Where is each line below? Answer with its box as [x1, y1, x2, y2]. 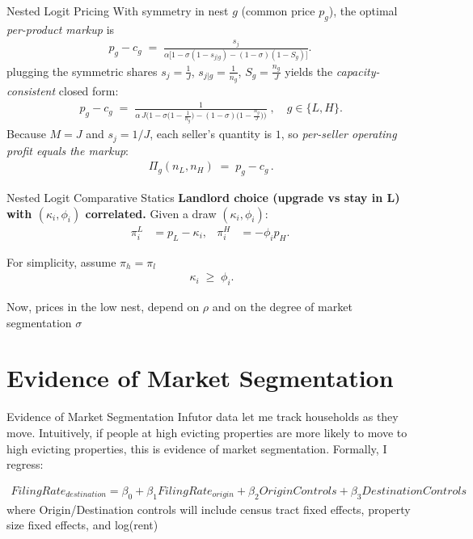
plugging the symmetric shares [6, 62, 158, 79]
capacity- [336, 62, 380, 79]
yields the [285, 62, 333, 79]
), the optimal [328, 2, 398, 19]
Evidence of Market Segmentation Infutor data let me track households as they [6, 408, 399, 425]
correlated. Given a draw [85, 204, 217, 221]
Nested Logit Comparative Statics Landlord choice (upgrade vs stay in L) [6, 189, 400, 206]
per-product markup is [6, 20, 115, 37]
